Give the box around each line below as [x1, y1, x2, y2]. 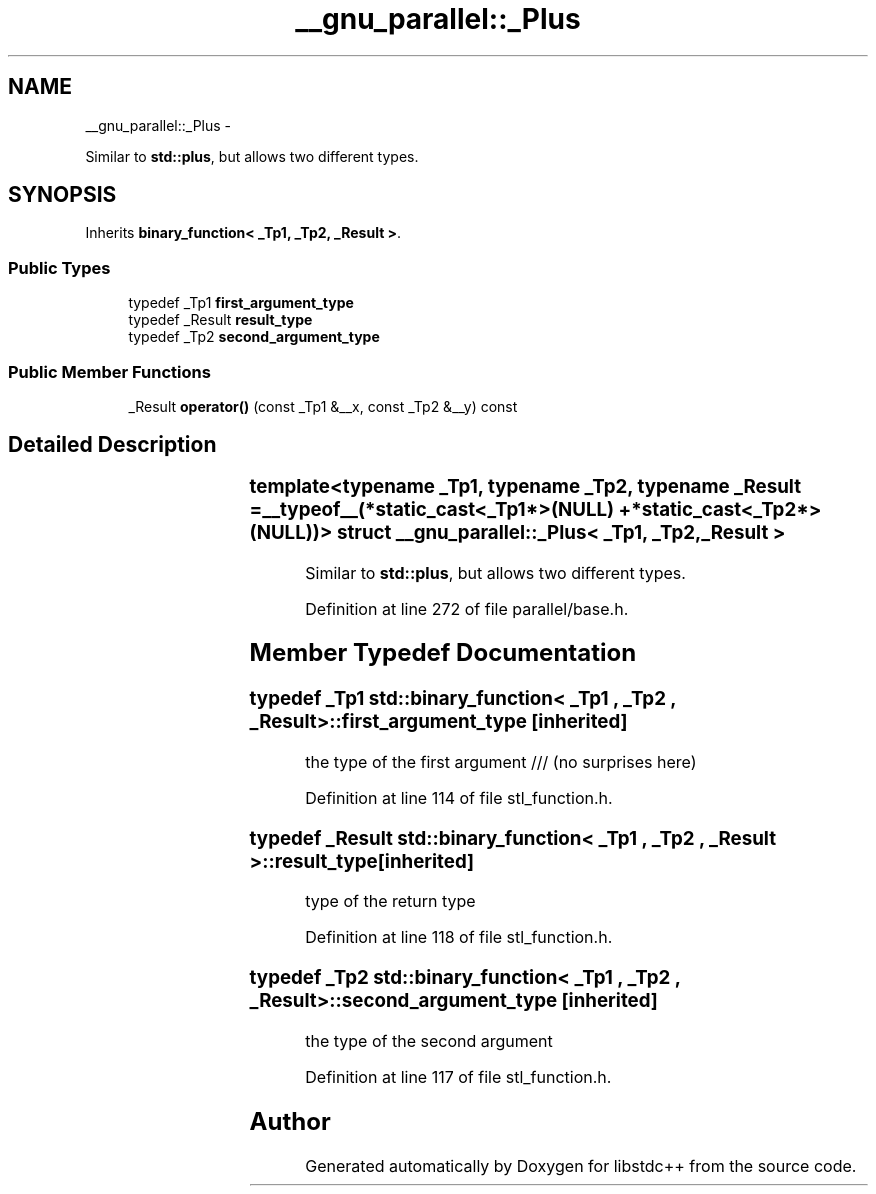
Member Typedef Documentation [249, 638, 637, 668]
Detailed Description [8, 432, 217, 458]
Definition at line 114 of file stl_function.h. [305, 788, 613, 809]
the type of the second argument [305, 1030, 553, 1051]
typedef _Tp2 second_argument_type [128, 328, 380, 346]
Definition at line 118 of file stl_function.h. [305, 927, 613, 948]
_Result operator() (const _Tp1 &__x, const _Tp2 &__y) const [128, 397, 518, 415]
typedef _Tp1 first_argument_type [128, 294, 354, 312]
